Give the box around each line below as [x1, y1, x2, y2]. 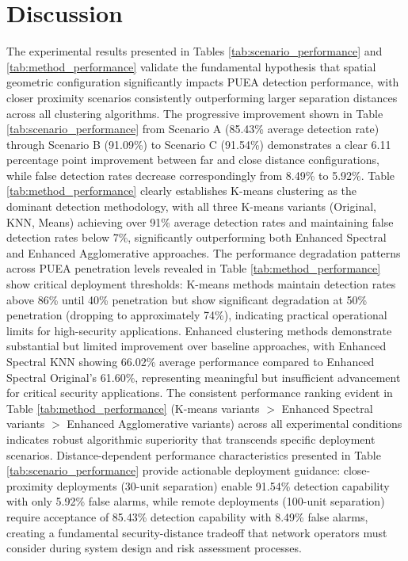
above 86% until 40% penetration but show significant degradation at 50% [6, 291, 368, 307]
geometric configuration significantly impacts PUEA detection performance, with [6, 74, 399, 90]
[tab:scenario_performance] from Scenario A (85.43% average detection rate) [6, 120, 379, 137]
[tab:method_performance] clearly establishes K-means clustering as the [6, 182, 357, 199]
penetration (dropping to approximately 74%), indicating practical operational [6, 307, 387, 323]
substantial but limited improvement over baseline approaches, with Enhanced [6, 338, 387, 354]
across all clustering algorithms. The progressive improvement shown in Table [6, 105, 383, 121]
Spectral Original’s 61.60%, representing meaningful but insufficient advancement [6, 368, 401, 385]
